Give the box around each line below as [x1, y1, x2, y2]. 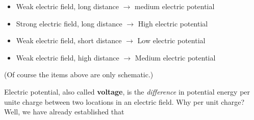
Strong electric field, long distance [16, 18, 122, 28]
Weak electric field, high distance [16, 52, 119, 63]
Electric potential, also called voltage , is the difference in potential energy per [4, 86, 250, 97]
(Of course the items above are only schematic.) [4, 69, 154, 80]
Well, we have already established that [4, 106, 124, 117]
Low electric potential [137, 35, 206, 46]
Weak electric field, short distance [16, 35, 122, 46]
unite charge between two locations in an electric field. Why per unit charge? [4, 96, 245, 107]
